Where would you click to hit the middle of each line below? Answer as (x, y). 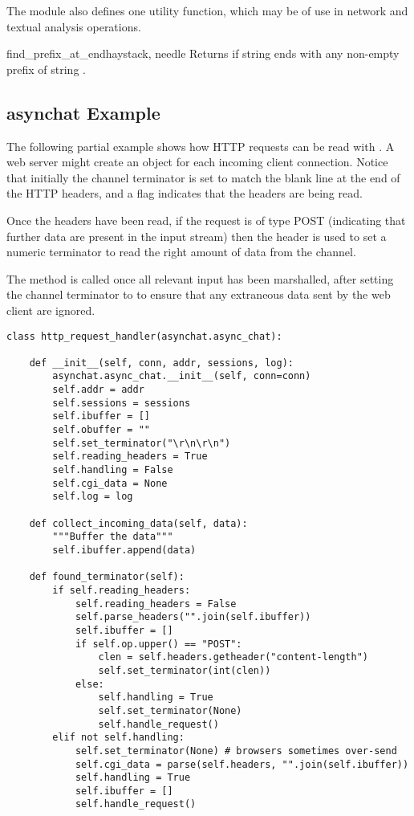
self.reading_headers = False (156, 604)
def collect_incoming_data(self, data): (138, 523)
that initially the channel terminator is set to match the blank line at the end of (203, 177)
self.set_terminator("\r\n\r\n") (142, 443)
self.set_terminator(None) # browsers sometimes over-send (236, 751)
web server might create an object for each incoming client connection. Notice (197, 162)
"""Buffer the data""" (113, 537)
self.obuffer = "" (101, 430)
